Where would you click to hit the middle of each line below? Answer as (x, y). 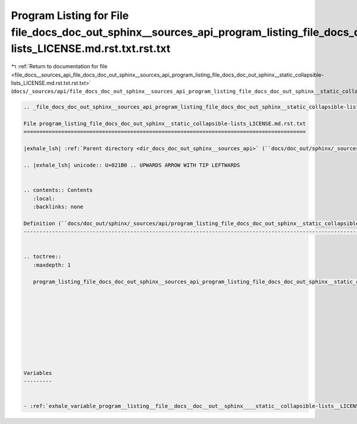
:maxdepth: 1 (52, 265)
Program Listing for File (70, 15)
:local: (44, 198)
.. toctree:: (43, 257)
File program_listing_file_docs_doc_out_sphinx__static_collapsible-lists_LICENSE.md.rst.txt (165, 124)
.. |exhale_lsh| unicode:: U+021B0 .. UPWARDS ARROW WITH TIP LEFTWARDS (132, 165)
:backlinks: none (58, 207)
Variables (38, 373)
